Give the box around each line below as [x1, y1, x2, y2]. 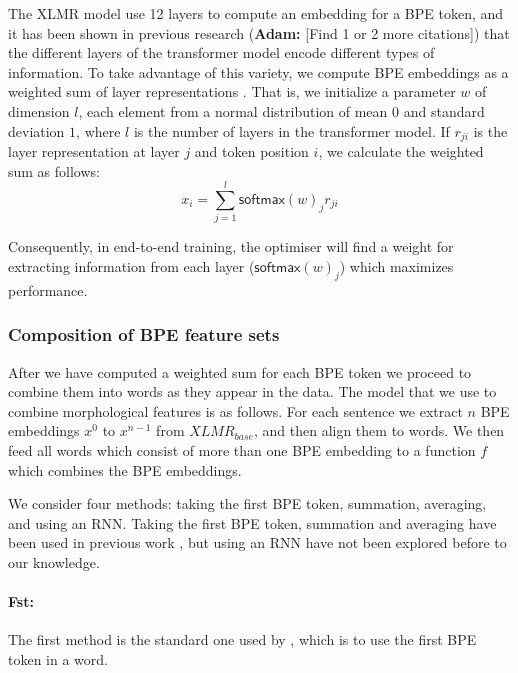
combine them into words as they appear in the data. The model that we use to [8, 381, 497, 402]
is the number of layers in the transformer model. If [133, 120, 450, 141]
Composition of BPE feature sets [8, 322, 280, 347]
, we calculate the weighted [318, 141, 484, 162]
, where [76, 120, 121, 141]
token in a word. [8, 648, 108, 669]
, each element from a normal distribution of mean [78, 100, 388, 121]
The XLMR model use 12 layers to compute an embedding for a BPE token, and [8, 3, 504, 23]
